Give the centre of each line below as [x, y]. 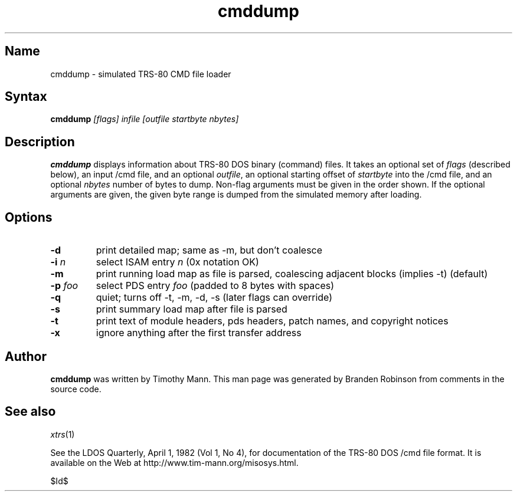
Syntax [26, 97]
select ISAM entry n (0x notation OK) [177, 262]
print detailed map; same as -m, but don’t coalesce [209, 250]
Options [29, 217]
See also [30, 412]
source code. [76, 389]
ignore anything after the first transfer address [199, 333]
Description [40, 142]
